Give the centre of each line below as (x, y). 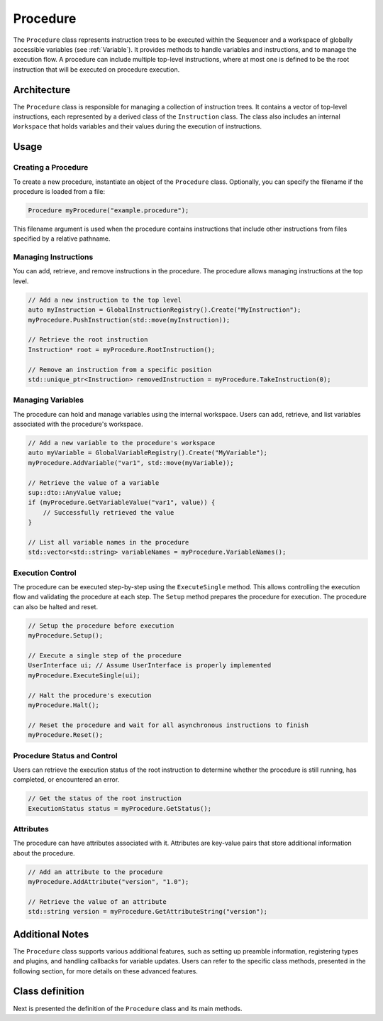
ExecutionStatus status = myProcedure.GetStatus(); (120, 808)
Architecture (42, 90)
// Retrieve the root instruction (88, 340)
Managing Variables (49, 400)
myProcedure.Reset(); (66, 735)
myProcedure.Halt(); (63, 705)
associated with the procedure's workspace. (78, 424)
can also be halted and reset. (56, 606)
